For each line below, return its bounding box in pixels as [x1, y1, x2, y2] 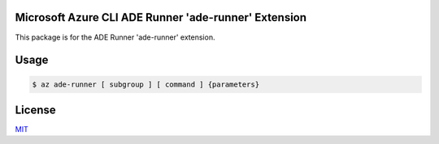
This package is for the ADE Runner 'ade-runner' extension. [15, 32, 215, 42]
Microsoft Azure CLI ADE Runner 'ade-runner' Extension [15, 11, 307, 24]
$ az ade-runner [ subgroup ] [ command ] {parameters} [32, 79, 260, 89]
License [15, 103, 56, 116]
